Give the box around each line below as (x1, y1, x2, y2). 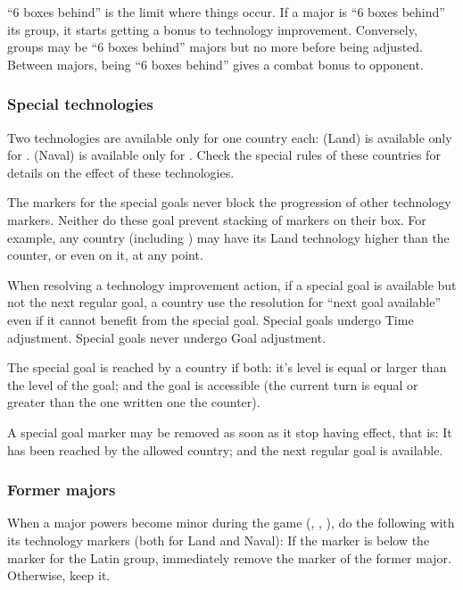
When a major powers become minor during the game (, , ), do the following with (7, 513, 455, 532)
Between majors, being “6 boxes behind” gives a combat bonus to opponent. (7, 54, 424, 73)
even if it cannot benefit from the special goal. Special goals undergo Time (7, 310, 414, 328)
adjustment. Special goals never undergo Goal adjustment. (7, 328, 327, 346)
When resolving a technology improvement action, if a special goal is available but (7, 275, 457, 294)
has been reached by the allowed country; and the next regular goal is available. (7, 440, 443, 459)
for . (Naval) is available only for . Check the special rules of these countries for (7, 145, 441, 164)
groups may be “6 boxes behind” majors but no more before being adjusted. (7, 37, 423, 56)
